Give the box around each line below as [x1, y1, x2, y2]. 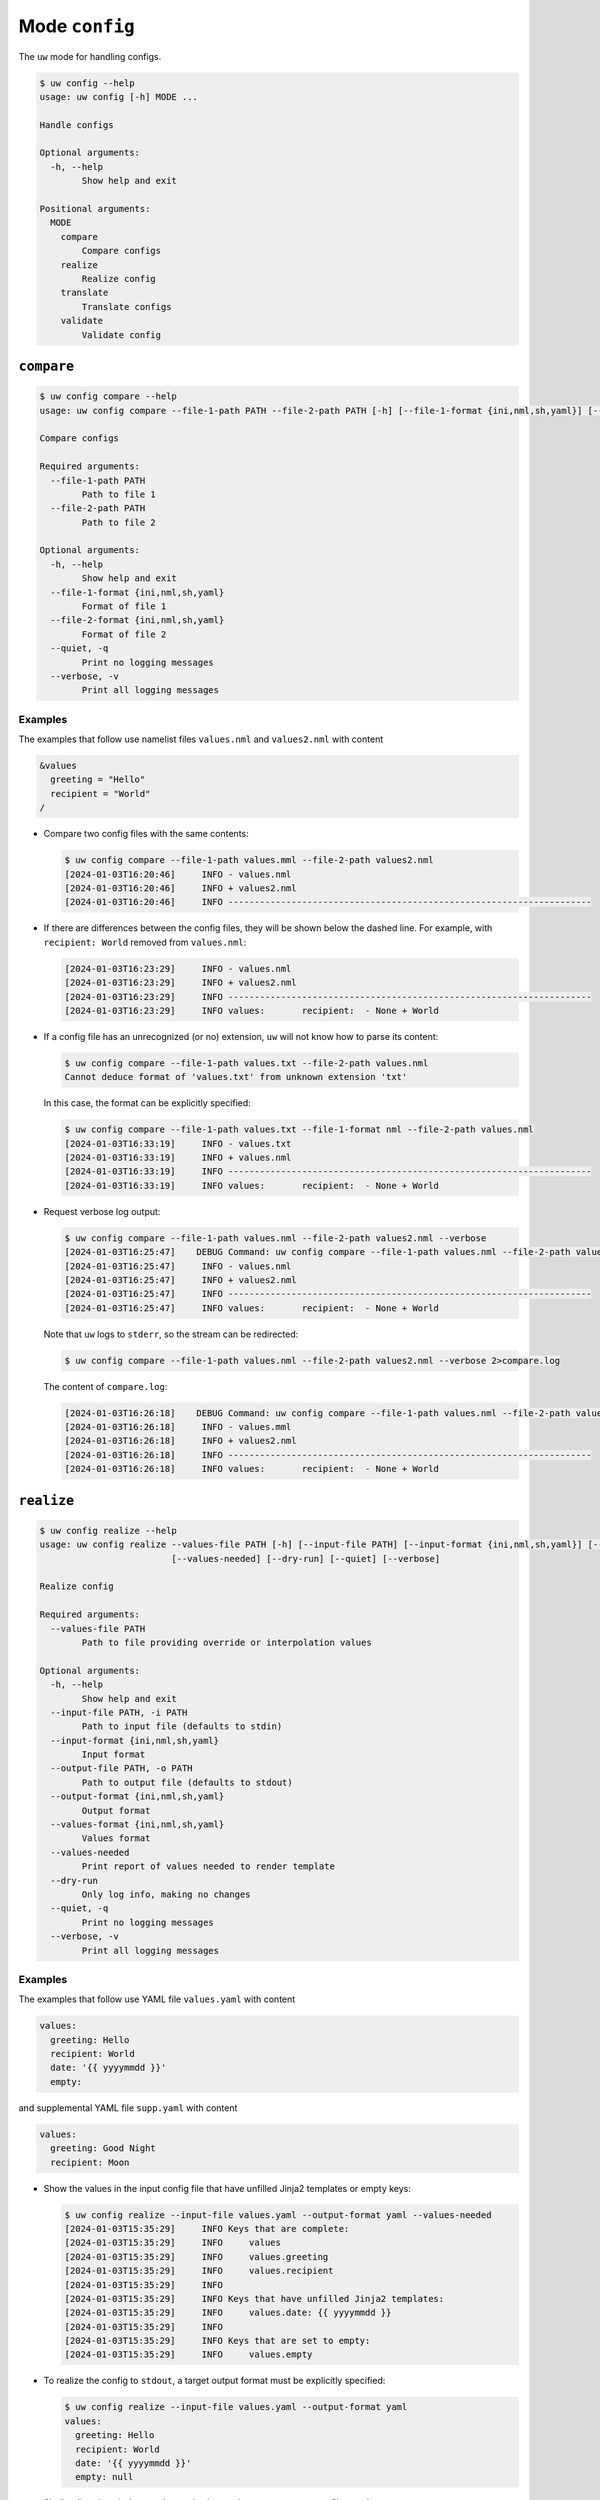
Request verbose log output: [43, 1205, 161, 1217]
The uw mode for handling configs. [18, 50, 162, 62]
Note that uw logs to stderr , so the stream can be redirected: [43, 1328, 299, 1340]
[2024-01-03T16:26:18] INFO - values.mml [64, 1421, 292, 1433]
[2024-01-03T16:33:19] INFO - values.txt [64, 1138, 292, 1149]
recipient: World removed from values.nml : [43, 936, 247, 948]
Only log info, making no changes [81, 1888, 251, 1900]
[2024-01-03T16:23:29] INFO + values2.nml [64, 977, 297, 989]
